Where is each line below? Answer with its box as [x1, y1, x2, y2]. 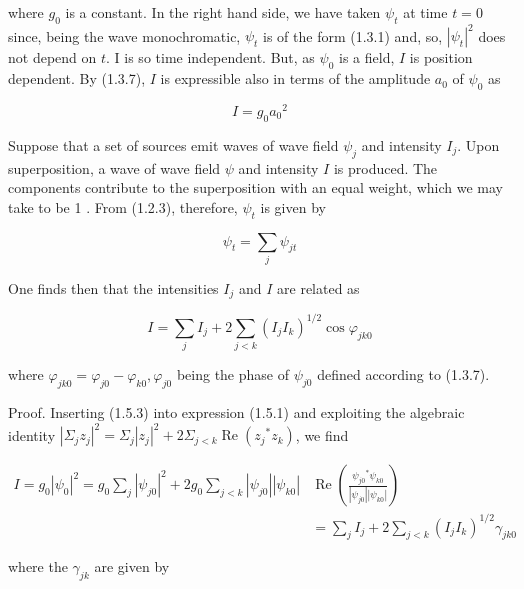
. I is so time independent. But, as [106, 47, 315, 68]
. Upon [457, 134, 500, 155]
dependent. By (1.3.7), [8, 68, 146, 89]
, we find [295, 424, 349, 445]
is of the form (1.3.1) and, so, [263, 25, 443, 46]
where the [8, 556, 68, 577]
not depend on [8, 47, 97, 68]
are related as [277, 277, 360, 298]
